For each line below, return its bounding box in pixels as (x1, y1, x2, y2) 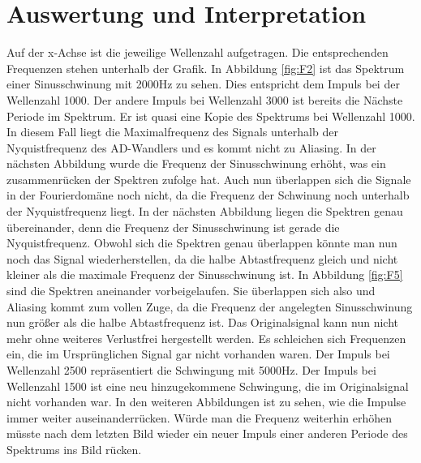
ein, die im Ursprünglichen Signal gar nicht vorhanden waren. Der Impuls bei (6, 345, 390, 362)
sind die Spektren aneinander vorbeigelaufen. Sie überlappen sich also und (6, 282, 376, 299)
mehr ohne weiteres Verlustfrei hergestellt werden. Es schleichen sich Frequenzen (6, 329, 406, 346)
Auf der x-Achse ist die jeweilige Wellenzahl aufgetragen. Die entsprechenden (6, 44, 389, 61)
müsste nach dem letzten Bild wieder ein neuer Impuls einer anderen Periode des (6, 425, 408, 442)
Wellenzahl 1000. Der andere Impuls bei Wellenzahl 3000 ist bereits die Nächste (6, 91, 403, 108)
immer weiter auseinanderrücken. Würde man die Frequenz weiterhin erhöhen (6, 409, 393, 426)
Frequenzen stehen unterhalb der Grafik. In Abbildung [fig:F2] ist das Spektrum (6, 59, 405, 76)
